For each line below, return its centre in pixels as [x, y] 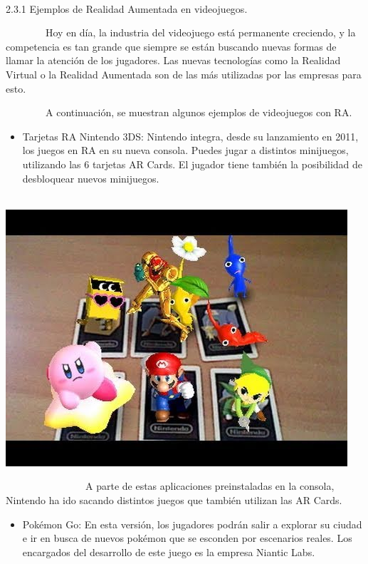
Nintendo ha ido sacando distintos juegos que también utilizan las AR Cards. [174, 499]
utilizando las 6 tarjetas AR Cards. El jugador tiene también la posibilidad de [193, 164]
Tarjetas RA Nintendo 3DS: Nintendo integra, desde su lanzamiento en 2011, [190, 136]
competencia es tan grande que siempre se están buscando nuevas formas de [171, 46]
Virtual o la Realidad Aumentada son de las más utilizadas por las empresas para [184, 74]
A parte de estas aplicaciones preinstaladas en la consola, [210, 486]
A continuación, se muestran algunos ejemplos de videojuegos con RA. [199, 112]
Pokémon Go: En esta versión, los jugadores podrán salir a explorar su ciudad [192, 524]
